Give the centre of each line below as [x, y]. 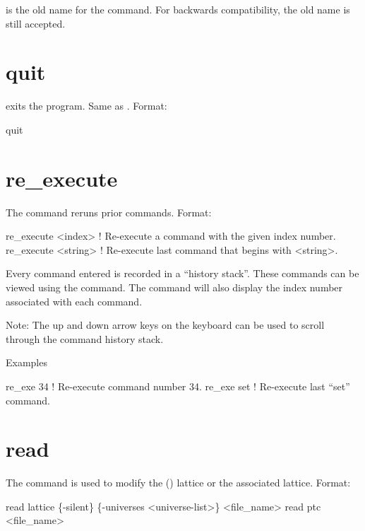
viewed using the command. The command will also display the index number [174, 287]
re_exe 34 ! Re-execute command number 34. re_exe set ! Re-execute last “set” [178, 386]
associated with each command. [74, 301]
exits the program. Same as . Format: [86, 106]
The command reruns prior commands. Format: [109, 212]
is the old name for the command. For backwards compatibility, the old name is [178, 9]
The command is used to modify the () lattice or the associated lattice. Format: [178, 483]
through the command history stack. [85, 338]
